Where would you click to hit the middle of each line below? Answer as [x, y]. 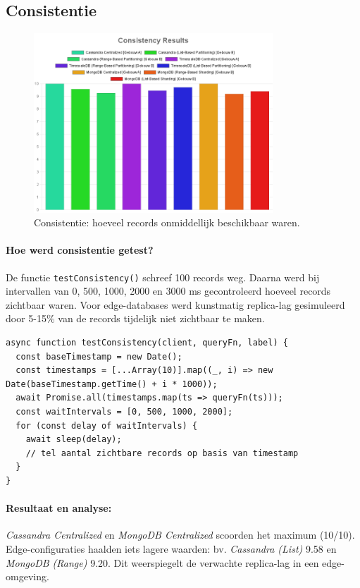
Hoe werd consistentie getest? [80, 250]
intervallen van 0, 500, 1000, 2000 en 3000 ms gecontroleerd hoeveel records [168, 291]
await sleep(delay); [74, 440]
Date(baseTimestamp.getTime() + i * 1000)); [112, 384]
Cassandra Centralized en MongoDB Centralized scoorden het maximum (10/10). [180, 535]
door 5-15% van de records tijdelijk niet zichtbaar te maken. [135, 318]
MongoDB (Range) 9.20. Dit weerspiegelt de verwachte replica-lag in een [162, 562]
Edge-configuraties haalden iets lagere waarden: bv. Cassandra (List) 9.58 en [171, 548]
